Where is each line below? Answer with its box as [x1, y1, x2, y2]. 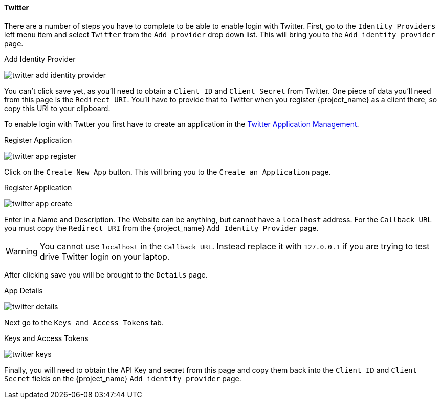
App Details [4, 286, 43, 295]
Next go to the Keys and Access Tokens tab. [4, 317, 164, 327]
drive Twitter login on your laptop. [39, 251, 170, 262]
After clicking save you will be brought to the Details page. [4, 270, 208, 279]
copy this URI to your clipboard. [4, 103, 111, 113]
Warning [6, 246, 38, 257]
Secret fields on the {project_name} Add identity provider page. [4, 374, 241, 383]
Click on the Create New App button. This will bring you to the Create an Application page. [4, 167, 331, 176]
